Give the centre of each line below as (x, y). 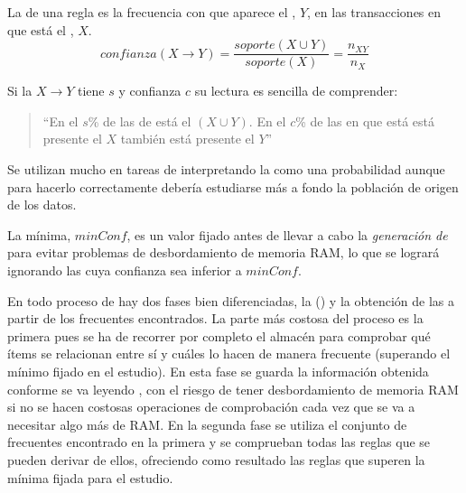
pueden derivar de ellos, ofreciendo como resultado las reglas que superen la (216, 459)
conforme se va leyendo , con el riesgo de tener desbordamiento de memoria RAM (233, 389)
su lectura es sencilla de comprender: (296, 91)
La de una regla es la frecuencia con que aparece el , (152, 12)
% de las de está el (140, 121)
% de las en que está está (365, 121)
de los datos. (42, 205)
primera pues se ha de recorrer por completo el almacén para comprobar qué (219, 335)
